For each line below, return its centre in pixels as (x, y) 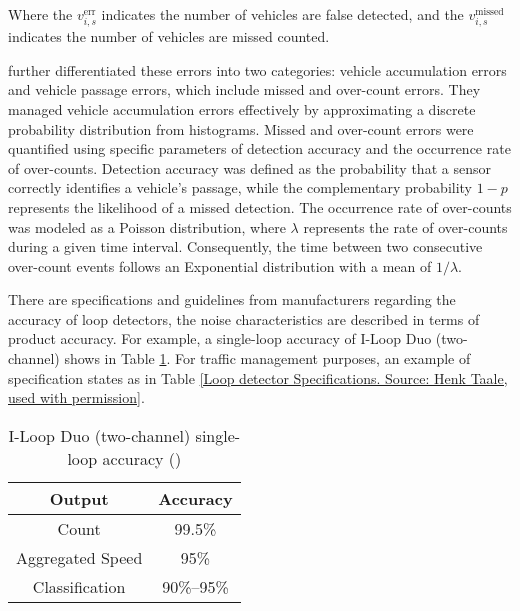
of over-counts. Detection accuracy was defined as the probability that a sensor (249, 167)
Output (79, 498)
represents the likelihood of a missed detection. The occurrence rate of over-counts (260, 206)
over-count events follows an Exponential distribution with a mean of (220, 265)
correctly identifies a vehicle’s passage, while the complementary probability (240, 187)
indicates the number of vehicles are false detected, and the (282, 14)
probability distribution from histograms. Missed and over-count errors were (241, 128)
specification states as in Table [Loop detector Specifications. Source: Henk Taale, (258, 377)
